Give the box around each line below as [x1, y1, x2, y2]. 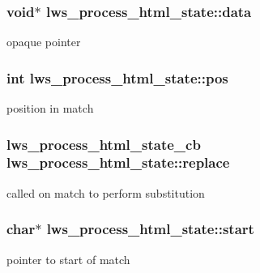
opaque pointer [6, 33, 81, 50]
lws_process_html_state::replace [6, 152, 230, 173]
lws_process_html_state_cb [6, 134, 201, 154]
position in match [6, 100, 94, 117]
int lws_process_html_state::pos [6, 67, 228, 87]
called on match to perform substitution [6, 184, 205, 201]
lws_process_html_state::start [46, 219, 254, 239]
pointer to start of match [6, 250, 130, 267]
